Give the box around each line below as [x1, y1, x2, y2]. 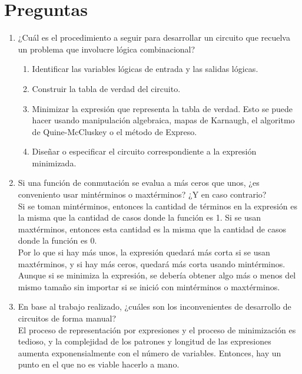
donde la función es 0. [18, 234, 97, 247]
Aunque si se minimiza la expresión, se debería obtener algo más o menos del [18, 269, 296, 281]
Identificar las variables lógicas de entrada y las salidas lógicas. [32, 63, 258, 75]
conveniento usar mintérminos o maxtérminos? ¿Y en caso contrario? [18, 188, 267, 201]
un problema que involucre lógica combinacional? [18, 42, 195, 55]
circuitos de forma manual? [18, 312, 117, 324]
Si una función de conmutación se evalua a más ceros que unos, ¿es [18, 176, 260, 189]
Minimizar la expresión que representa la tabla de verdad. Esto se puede [32, 102, 293, 114]
